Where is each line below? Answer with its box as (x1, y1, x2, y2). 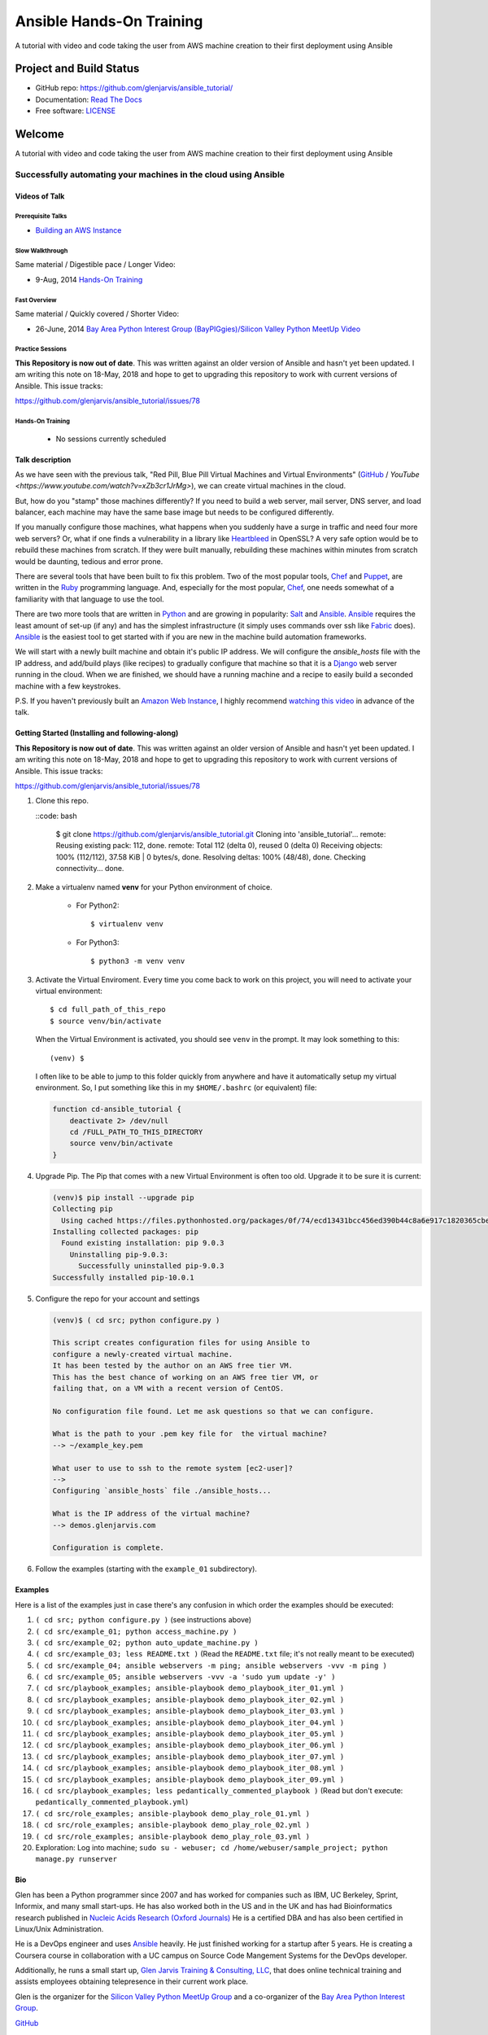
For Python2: (76, 900, 120, 911)
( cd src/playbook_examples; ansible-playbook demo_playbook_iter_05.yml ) (35, 1730, 345, 1739)
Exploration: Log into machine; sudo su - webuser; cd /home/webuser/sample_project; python (35, 1842, 388, 1852)
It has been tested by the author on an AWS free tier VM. (52, 1361, 293, 1371)
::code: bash (35, 811, 77, 821)
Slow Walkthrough (15, 247, 68, 255)
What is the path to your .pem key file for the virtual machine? (52, 1429, 328, 1438)
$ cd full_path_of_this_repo (50, 1005, 166, 1014)
